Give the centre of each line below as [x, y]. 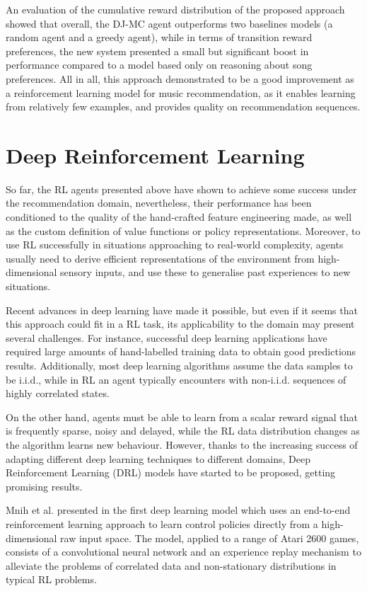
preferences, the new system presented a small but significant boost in [157, 51]
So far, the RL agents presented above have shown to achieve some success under [181, 189]
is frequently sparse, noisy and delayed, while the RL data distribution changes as [183, 431]
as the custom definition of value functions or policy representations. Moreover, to [183, 230]
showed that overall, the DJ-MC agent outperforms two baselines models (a [169, 23]
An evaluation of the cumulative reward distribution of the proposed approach [175, 9]
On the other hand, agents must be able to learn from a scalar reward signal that [182, 417]
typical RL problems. [51, 579]
